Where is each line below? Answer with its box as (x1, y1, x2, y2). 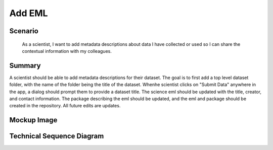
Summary (9, 61, 41, 70)
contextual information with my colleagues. (22, 48, 112, 54)
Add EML (9, 8, 48, 19)
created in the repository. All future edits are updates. (9, 103, 121, 109)
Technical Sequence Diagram (9, 132, 104, 140)
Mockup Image (9, 116, 58, 124)
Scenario (9, 27, 39, 35)
